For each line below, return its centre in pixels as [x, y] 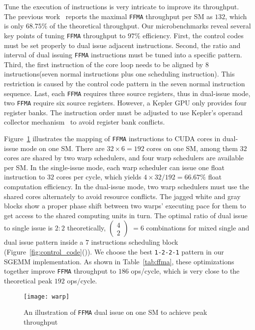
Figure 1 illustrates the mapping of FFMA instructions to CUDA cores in [112, 139]
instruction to [25, 177]
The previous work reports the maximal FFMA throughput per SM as [108, 16]
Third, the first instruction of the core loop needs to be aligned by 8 [106, 64]
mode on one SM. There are [62, 148]
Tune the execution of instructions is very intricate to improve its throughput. [122, 6]
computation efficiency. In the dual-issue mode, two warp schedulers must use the [127, 187]
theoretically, [86, 228]
